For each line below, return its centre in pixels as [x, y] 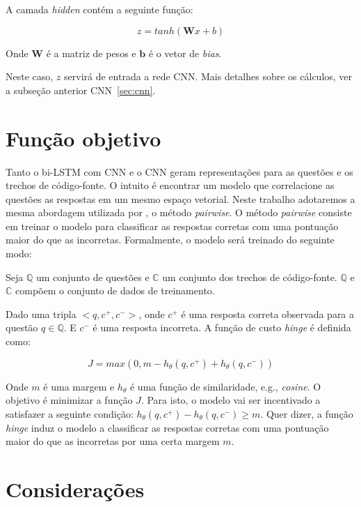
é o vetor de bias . [185, 53]
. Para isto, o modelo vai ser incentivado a [231, 400]
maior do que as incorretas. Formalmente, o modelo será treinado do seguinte [170, 240]
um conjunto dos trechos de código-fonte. [250, 277]
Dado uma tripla [41, 313]
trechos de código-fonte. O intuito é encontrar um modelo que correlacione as [170, 185]
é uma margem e [79, 386]
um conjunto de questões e [93, 277]
